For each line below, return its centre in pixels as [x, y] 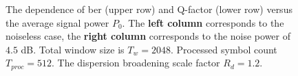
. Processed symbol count [224, 49]
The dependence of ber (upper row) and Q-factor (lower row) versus [149, 9]
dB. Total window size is [73, 49]
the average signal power [57, 22]
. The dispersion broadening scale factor [136, 63]
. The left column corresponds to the [203, 22]
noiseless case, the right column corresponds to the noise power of [148, 36]
